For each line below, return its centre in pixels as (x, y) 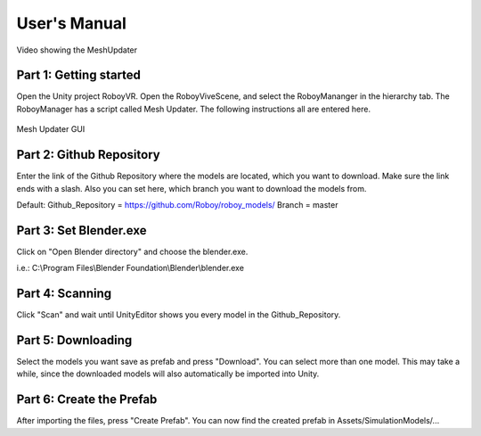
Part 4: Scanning (64, 294)
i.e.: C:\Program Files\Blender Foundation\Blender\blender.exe (130, 268)
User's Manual (71, 23)
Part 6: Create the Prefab (87, 400)
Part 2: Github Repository (88, 155)
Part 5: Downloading (74, 340)
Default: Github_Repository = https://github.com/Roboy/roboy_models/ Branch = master (177, 204)
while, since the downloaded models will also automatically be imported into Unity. (168, 374)
